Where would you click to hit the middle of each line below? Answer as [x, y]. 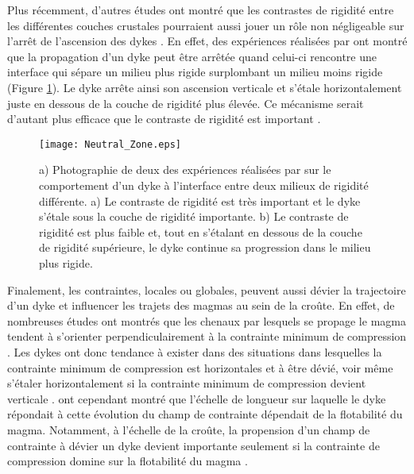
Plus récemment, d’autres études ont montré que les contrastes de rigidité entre [201, 10]
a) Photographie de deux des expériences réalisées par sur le [185, 170]
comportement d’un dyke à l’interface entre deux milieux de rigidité [204, 185]
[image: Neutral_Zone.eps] [110, 144]
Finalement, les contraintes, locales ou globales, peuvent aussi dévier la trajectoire [207, 289]
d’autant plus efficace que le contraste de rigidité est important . [164, 119]
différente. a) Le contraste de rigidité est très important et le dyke [200, 200]
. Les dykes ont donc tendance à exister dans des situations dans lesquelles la [195, 351]
